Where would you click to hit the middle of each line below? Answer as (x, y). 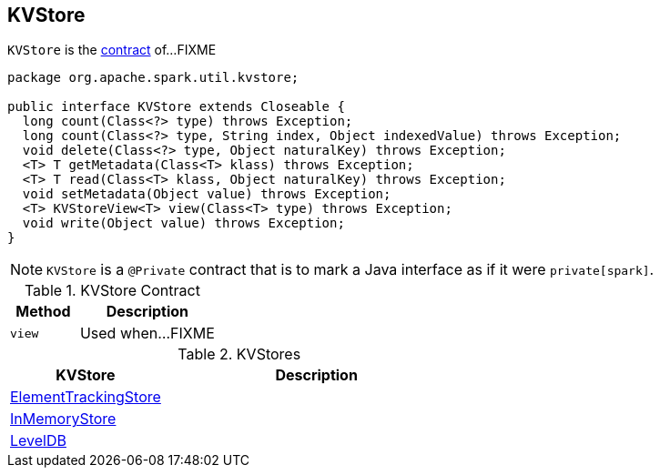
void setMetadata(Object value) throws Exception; (207, 194)
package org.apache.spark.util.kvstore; (153, 78)
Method (43, 312)
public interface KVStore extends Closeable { (176, 107)
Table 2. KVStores (239, 354)
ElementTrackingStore (86, 397)
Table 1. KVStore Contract (112, 291)
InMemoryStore (63, 419)
